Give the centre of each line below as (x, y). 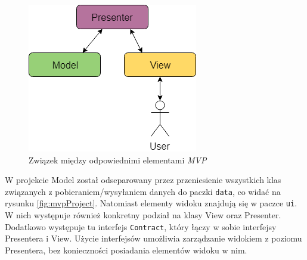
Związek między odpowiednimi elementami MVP (118, 160)
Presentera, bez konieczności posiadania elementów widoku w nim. (126, 250)
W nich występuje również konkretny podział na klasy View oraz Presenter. (143, 215)
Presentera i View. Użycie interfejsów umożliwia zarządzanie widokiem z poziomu (153, 238)
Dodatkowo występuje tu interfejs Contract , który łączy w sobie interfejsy (141, 226)
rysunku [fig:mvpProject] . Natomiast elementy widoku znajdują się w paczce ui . (151, 203)
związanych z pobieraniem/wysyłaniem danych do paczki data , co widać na (143, 191)
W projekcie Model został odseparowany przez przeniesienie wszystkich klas (143, 180)
